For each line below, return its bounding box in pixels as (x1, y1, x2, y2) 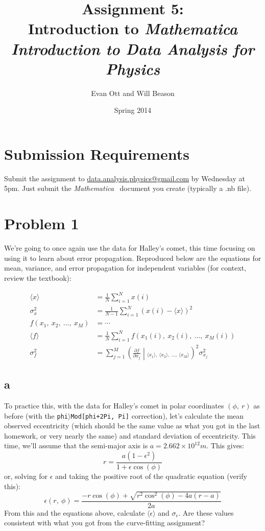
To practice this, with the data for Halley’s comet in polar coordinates (4, 400, 224, 411)
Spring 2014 (114, 105, 152, 115)
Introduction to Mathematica (28, 18, 237, 39)
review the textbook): (4, 272, 71, 283)
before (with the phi (4, 410, 68, 421)
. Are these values (178, 507, 234, 518)
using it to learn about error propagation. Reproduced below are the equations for (4, 252, 261, 263)
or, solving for (4, 471, 47, 481)
